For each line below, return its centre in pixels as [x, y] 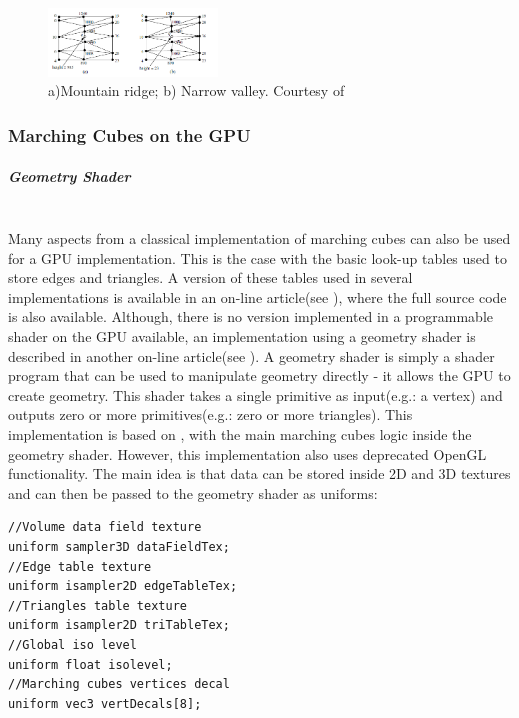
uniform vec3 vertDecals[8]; [105, 703]
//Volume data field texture [105, 527]
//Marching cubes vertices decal [119, 684]
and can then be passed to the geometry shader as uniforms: [193, 492]
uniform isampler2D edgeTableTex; [123, 586]
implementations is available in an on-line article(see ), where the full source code [257, 296]
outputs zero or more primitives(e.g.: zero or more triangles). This [210, 414]
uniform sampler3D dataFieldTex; [119, 546]
